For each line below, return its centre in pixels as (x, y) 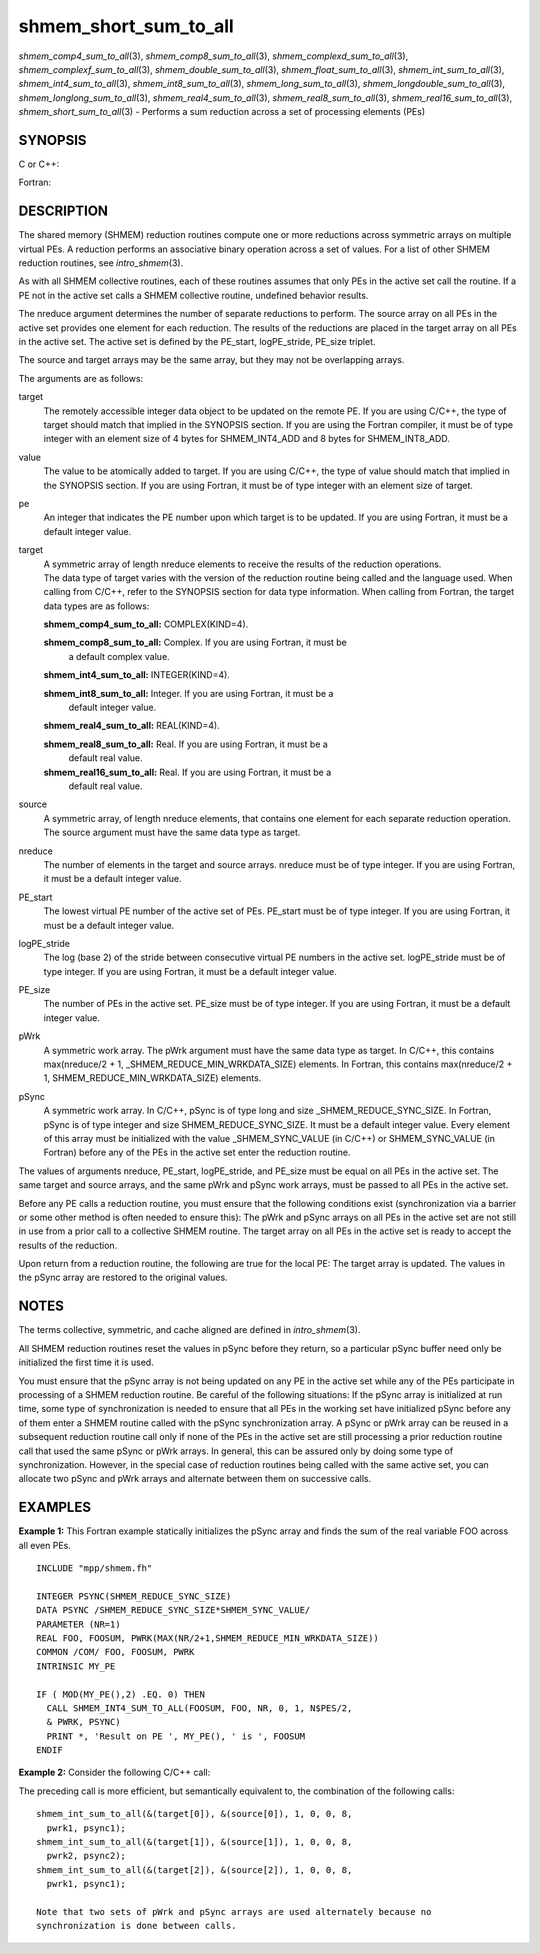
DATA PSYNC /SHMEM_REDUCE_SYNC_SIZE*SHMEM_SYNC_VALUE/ (173, 1610)
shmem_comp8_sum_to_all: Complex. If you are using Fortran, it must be (195, 642)
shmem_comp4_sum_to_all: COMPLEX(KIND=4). (146, 624)
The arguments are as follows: (81, 378)
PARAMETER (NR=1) (78, 1624)
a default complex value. (119, 656)
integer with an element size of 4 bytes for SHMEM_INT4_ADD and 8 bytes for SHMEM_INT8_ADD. (246, 439)
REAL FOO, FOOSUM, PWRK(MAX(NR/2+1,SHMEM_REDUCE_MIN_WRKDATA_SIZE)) (207, 1638)
